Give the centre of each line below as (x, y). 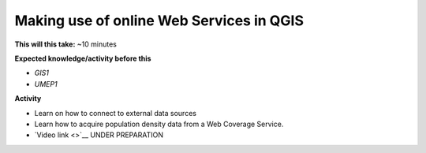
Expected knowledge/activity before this (83, 58)
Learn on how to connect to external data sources (116, 113)
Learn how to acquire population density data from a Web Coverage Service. (159, 124)
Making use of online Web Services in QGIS (159, 21)
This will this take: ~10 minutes (66, 44)
